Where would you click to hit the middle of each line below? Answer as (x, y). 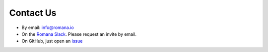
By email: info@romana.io (48, 27)
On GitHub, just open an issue (52, 41)
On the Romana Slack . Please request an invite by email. (79, 34)
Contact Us (33, 13)
